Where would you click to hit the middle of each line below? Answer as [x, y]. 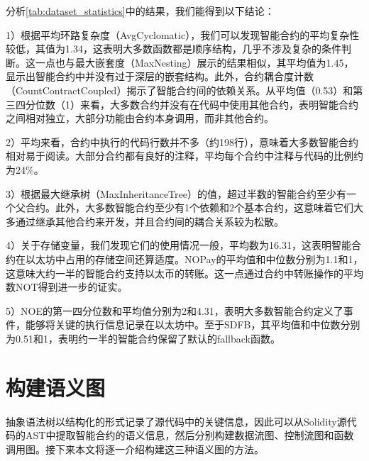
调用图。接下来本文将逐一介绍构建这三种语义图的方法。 [135, 449]
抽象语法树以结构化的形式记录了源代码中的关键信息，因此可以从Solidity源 [176, 421]
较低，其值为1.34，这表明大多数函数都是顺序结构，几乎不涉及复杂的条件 [174, 49]
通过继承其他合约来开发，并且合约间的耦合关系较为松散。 [149, 221]
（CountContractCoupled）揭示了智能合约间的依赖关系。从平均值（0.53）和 [180, 90]
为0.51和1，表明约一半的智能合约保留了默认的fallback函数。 [143, 338]
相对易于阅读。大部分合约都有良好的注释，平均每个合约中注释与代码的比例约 [184, 156]
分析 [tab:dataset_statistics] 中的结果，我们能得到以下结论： [140, 11]
